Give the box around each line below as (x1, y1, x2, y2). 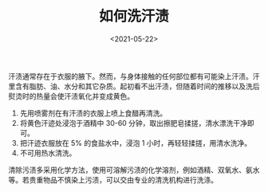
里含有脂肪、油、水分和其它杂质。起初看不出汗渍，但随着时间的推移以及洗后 (8, 81, 260, 91)
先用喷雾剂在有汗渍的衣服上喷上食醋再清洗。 (19, 108, 167, 118)
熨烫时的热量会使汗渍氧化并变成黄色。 (8, 91, 134, 100)
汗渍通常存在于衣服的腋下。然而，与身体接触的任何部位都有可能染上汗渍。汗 (8, 71, 260, 80)
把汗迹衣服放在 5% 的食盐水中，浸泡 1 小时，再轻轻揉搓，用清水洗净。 (19, 138, 252, 147)
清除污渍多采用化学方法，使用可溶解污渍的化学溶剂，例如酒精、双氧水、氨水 (8, 165, 260, 174)
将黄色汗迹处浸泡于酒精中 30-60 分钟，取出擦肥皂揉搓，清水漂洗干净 (19, 118, 248, 127)
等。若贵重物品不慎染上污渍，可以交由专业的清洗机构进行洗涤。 (8, 174, 218, 184)
